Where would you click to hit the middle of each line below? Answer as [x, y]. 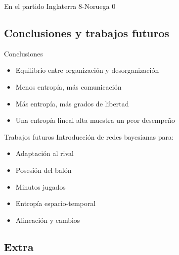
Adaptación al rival [45, 153]
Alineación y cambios [48, 220]
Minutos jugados [41, 186]
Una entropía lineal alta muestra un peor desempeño [95, 120]
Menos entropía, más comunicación [68, 86]
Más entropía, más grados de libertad [72, 103]
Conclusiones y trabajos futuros [87, 32]
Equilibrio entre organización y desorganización [87, 70]
